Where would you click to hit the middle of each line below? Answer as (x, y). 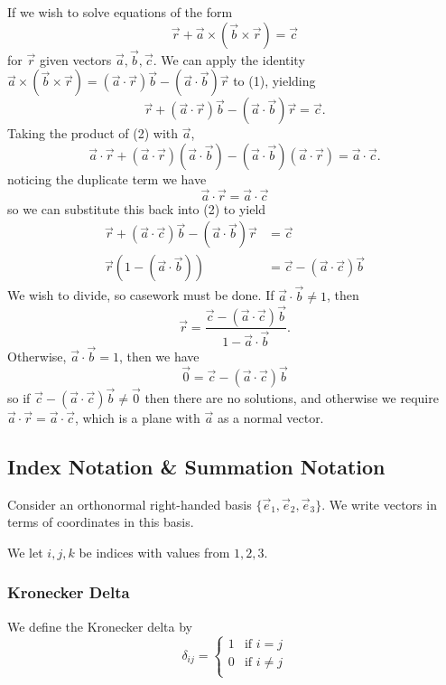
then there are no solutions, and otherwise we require (292, 397)
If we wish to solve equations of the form (120, 12)
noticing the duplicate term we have (107, 179)
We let (25, 552)
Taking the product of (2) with (93, 133)
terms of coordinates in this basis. (101, 522)
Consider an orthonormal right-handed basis (130, 504)
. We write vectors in (379, 504)
